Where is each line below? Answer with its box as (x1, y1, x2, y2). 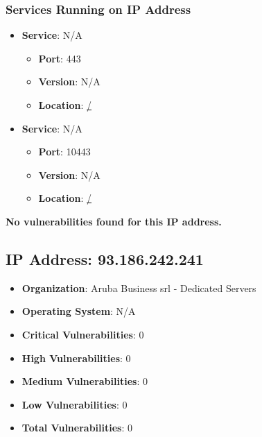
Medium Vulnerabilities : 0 (21, 374, 148, 388)
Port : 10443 (38, 144, 91, 159)
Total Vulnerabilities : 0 (21, 420, 132, 435)
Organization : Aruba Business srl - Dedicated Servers (21, 280, 256, 295)
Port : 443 (38, 51, 81, 65)
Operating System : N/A (21, 304, 136, 318)
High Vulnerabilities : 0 (21, 350, 131, 365)
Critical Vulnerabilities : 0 (21, 327, 144, 341)
